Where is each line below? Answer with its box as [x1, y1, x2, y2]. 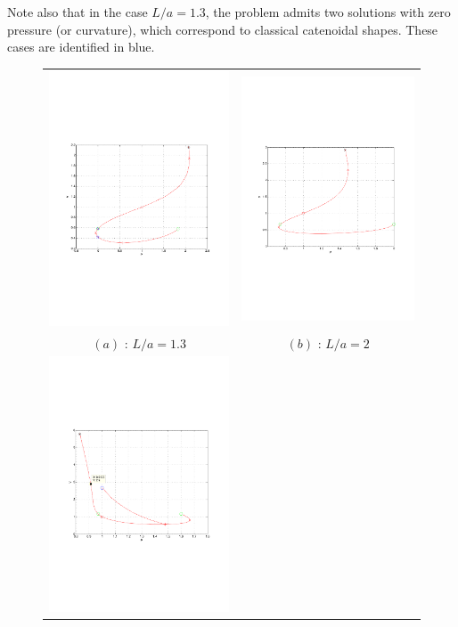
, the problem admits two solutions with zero [205, 3, 451, 20]
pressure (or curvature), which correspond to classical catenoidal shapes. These [7, 20, 438, 38]
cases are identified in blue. [7, 37, 155, 56]
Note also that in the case [7, 3, 148, 20]
